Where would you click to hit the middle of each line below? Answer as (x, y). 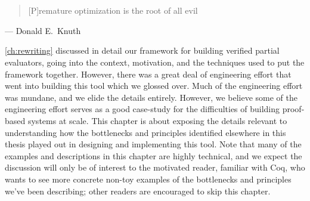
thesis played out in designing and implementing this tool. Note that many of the (153, 144)
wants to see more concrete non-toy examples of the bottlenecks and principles (148, 179)
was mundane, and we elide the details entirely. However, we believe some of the (151, 97)
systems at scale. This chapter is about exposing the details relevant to (157, 120)
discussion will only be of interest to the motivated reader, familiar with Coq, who (155, 167)
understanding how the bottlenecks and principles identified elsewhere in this (145, 132)
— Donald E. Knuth (43, 30)
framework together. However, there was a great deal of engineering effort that (148, 74)
